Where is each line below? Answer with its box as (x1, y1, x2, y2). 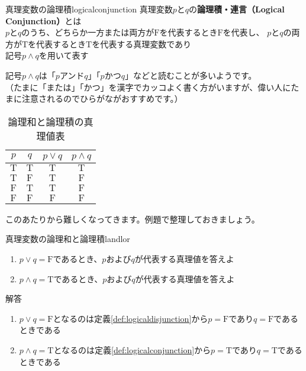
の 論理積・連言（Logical (189, 3, 285, 15)
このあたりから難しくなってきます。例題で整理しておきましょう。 (5, 212, 260, 225)
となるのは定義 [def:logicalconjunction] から (53, 343, 211, 356)
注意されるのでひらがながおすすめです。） (21, 92, 183, 105)
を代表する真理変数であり (92, 37, 192, 50)
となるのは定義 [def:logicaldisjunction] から (53, 312, 208, 324)
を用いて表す (38, 49, 89, 62)
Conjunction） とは (5, 14, 82, 27)
